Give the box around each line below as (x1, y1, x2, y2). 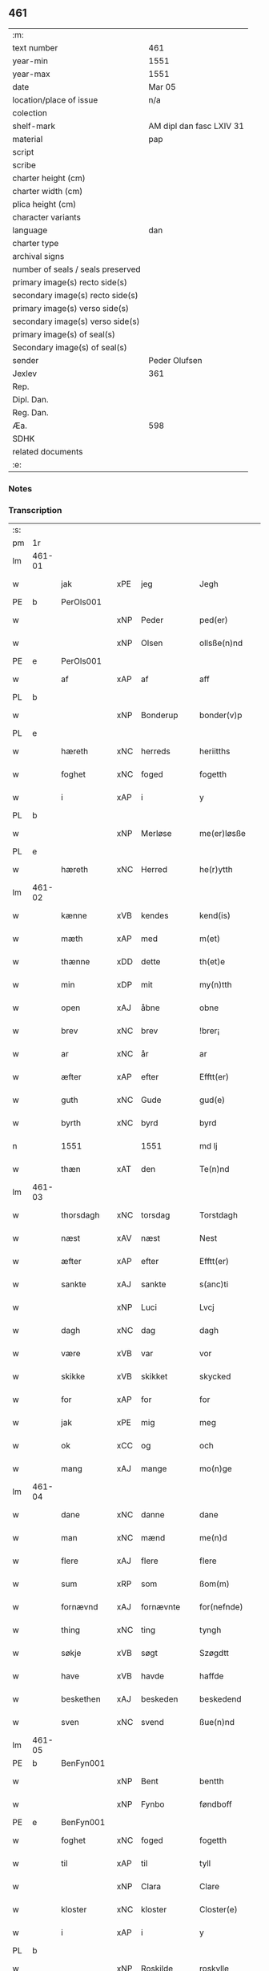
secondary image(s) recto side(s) (12, 289, 139, 301)
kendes (141, 910, 169, 921)
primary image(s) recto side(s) (12, 277, 128, 288)
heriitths (199, 745, 231, 757)
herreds (141, 745, 171, 757)
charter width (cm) (12, 185, 83, 196)
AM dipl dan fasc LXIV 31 (148, 120, 244, 131)
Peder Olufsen (148, 354, 203, 366)
